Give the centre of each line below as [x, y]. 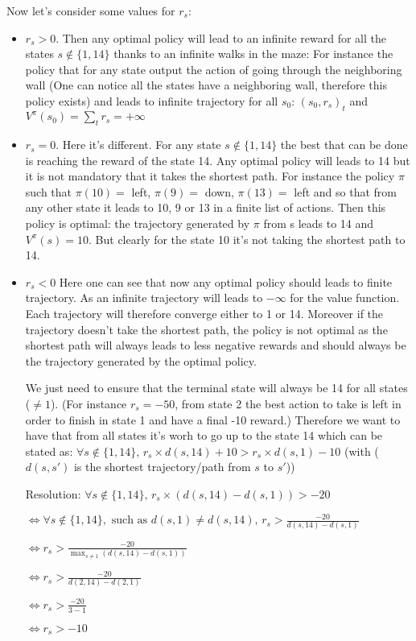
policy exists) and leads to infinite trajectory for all [152, 100]
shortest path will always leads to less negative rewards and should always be [216, 345]
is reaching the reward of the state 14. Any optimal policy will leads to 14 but [218, 160]
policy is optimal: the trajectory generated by [138, 223]
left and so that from [345, 191]
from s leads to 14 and [319, 223]
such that [49, 191]
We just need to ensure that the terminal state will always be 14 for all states [216, 388]
